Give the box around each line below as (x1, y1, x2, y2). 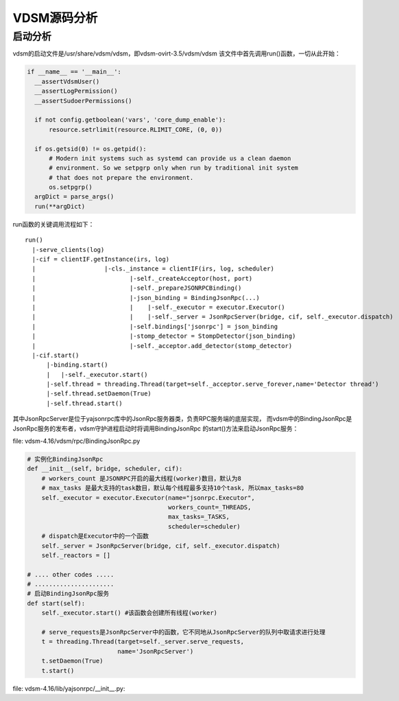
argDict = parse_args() (34, 193, 114, 200)
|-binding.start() (46, 361, 108, 369)
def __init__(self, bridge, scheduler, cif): (27, 465, 183, 473)
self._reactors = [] (41, 551, 111, 559)
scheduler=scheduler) (168, 522, 241, 530)
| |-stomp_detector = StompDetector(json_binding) (32, 332, 296, 340)
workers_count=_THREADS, (168, 503, 252, 511)
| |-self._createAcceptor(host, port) (32, 275, 253, 282)
